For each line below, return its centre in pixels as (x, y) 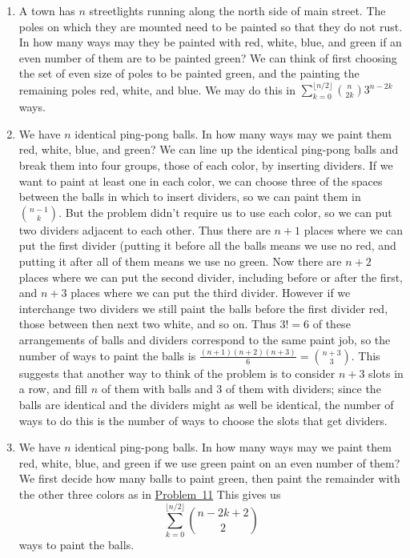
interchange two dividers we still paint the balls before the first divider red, (203, 308)
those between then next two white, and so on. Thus (147, 324)
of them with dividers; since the (303, 389)
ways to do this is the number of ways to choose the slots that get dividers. (203, 420)
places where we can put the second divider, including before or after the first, (211, 277)
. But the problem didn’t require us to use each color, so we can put (225, 212)
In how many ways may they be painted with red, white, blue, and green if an (210, 42)
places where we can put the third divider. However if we (211, 293)
